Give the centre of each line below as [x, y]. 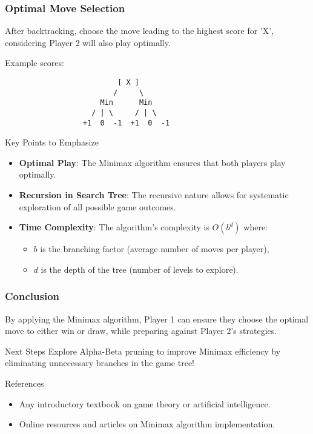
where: [256, 227]
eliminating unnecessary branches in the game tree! [100, 363]
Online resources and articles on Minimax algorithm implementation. [147, 424]
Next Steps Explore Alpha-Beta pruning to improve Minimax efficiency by [143, 351]
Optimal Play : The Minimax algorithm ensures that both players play [152, 162]
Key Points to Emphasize [52, 142]
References [25, 383]
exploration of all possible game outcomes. [97, 206]
